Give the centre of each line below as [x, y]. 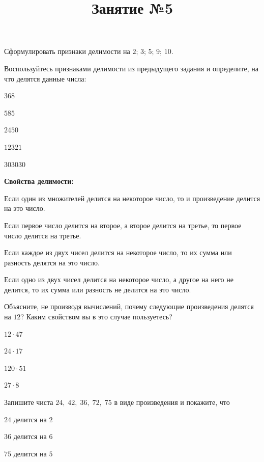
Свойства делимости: [39, 181]
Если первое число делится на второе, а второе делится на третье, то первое [123, 225]
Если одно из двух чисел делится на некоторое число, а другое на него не [119, 279]
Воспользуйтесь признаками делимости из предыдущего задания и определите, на [131, 68]
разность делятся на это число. [52, 262]
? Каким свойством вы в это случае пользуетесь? [96, 317]
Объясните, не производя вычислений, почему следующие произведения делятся [129, 306]
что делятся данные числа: [45, 78]
